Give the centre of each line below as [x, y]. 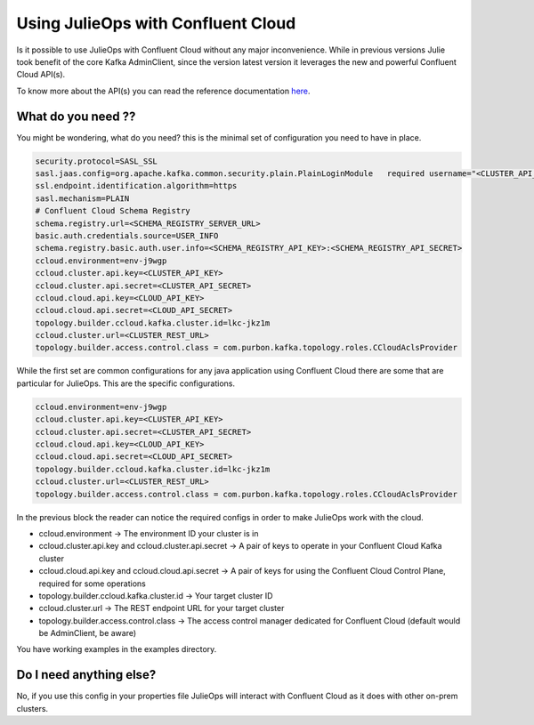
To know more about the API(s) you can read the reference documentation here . [163, 91]
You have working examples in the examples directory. [117, 649]
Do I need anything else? [86, 675]
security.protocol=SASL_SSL [96, 161]
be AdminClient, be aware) [88, 633]
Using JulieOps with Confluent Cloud [156, 23]
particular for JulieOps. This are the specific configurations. [126, 383]
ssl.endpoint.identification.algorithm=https [136, 186]
